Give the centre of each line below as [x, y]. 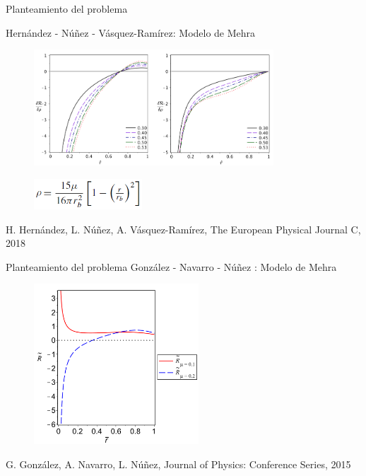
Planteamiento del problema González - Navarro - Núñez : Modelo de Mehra [171, 266]
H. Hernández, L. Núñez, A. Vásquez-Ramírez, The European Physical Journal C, [183, 229]
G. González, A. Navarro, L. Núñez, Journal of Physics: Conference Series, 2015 [178, 464]
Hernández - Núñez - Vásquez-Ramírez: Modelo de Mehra [131, 32]
